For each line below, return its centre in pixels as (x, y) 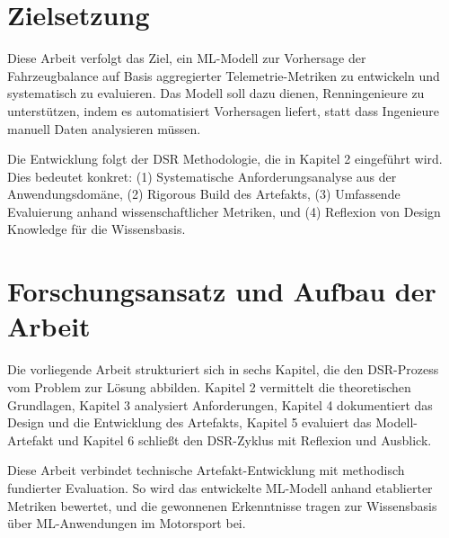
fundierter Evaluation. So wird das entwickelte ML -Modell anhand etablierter (220, 487)
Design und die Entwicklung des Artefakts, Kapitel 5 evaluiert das (189, 422)
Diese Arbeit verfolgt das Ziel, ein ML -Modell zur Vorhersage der (187, 58)
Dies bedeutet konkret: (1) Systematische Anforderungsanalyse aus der (202, 176)
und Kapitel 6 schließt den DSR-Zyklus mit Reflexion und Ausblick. (245, 439)
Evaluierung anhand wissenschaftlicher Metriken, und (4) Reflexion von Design (224, 211)
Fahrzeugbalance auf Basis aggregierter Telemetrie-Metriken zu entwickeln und (224, 75)
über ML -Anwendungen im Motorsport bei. (127, 523)
